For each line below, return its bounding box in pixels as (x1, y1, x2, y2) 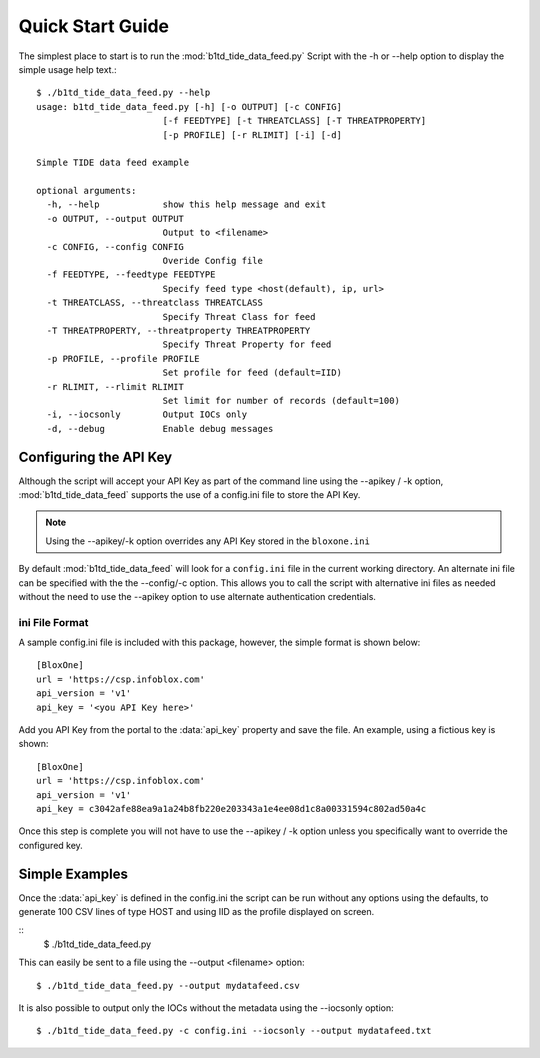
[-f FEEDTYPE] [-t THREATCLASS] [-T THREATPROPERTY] (162, 115, 427, 127)
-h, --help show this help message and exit (46, 199, 327, 210)
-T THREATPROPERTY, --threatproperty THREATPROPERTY (46, 325, 311, 336)
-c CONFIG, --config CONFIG (46, 241, 185, 252)
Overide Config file (162, 255, 264, 267)
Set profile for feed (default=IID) (162, 367, 342, 379)
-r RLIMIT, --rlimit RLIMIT (46, 381, 185, 392)
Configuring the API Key (18, 448, 173, 465)
